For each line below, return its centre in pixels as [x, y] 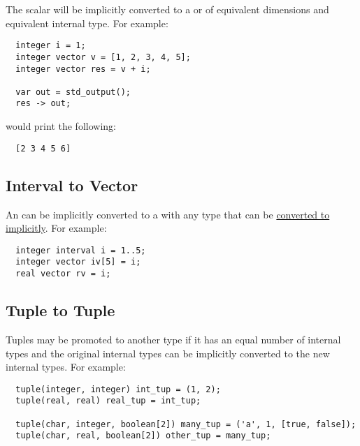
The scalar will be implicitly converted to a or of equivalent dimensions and [167, 9]
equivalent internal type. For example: [87, 23]
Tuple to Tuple [60, 310]
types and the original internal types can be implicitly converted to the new [168, 353]
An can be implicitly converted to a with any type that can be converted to [168, 214]
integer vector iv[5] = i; [78, 262]
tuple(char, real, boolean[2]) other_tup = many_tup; [143, 436]
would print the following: [61, 126]
